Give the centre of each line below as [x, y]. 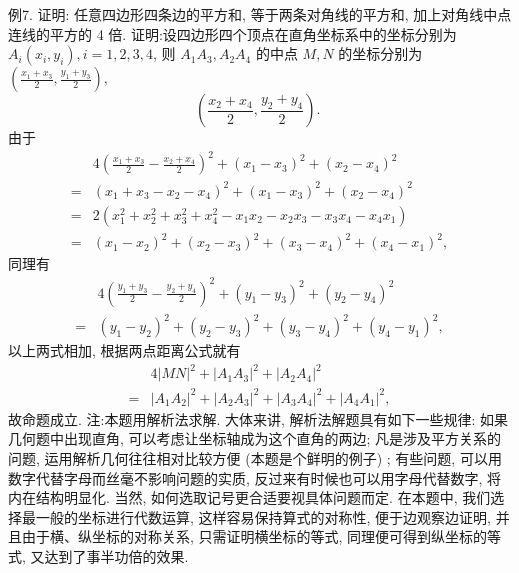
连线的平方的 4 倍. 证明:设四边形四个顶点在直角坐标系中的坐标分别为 [232, 33]
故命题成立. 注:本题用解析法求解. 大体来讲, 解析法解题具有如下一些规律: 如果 [258, 418]
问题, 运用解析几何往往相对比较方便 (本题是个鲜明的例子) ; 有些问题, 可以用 [255, 457]
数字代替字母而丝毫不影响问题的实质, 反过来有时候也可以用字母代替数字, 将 [255, 477]
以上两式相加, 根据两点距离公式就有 [124, 350]
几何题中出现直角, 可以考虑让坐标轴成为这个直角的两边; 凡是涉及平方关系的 [255, 438]
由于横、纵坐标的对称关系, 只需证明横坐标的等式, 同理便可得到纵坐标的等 [261, 536]
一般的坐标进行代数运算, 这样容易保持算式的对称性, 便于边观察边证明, [263, 516]
